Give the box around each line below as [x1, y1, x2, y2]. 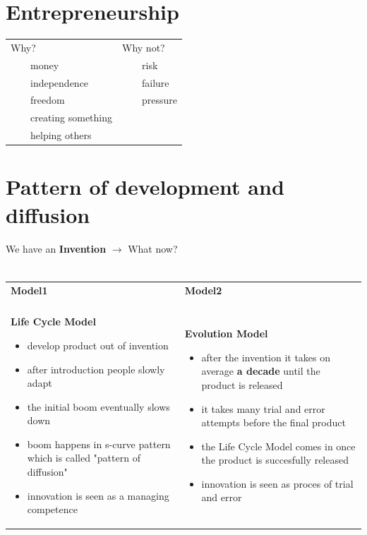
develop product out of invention [27, 337, 169, 352]
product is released [201, 377, 283, 392]
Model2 [184, 283, 222, 298]
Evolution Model [184, 326, 268, 341]
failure [142, 75, 169, 90]
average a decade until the [201, 363, 320, 378]
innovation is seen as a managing [27, 488, 169, 503]
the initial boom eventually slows [27, 399, 170, 414]
